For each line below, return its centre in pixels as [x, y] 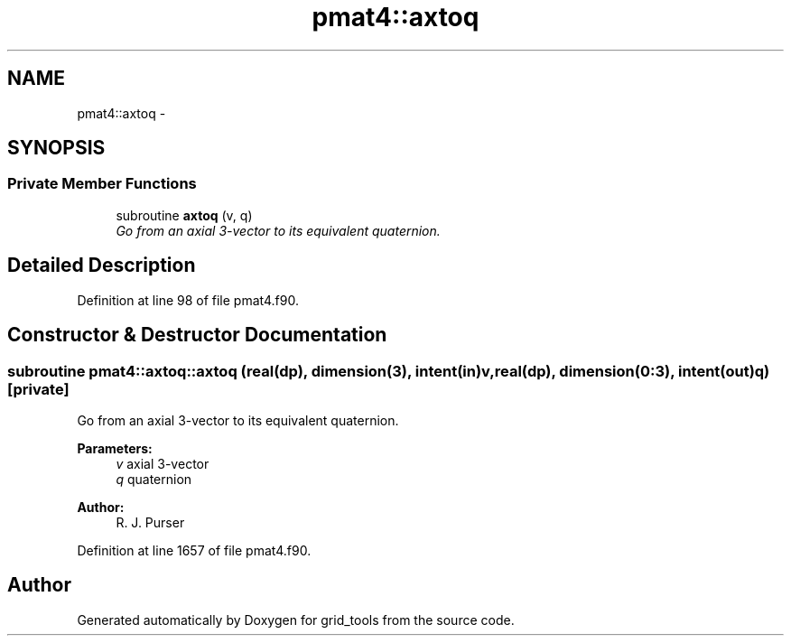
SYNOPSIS [56, 148]
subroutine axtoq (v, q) [184, 215]
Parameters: [115, 448]
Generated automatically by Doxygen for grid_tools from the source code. [296, 620]
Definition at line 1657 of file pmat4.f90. [194, 550]
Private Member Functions [102, 184]
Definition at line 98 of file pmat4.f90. [188, 300]
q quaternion [154, 479]
